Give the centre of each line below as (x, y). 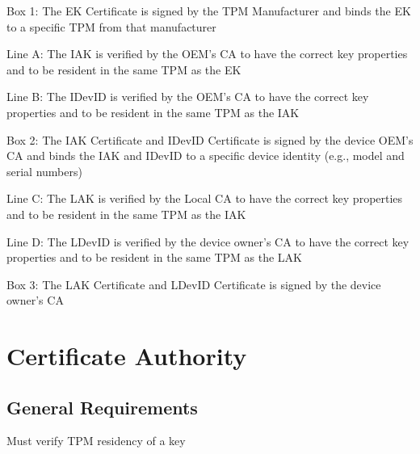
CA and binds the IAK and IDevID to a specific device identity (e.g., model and (206, 156)
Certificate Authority (127, 356)
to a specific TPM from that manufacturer (111, 26)
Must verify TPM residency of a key (96, 441)
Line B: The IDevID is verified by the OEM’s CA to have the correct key (188, 97)
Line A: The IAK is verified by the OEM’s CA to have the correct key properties (207, 54)
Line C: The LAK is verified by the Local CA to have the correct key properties (205, 198)
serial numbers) (44, 171)
